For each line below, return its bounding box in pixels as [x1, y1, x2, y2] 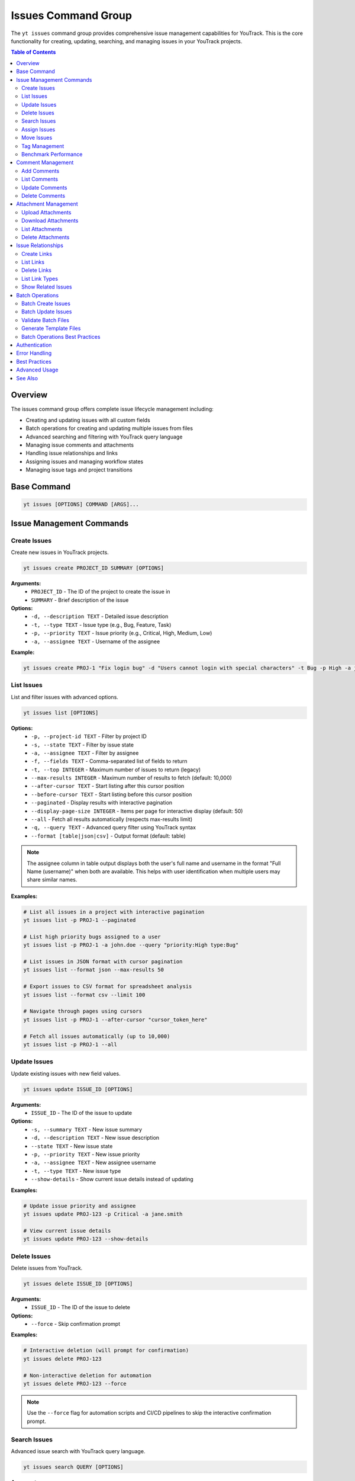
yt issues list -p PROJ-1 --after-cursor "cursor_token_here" [23, 1016, 208, 1023]
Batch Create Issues [21, 300, 71, 307]
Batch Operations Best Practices [21, 333, 101, 340]
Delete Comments [21, 192, 65, 199]
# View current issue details [23, 1227, 111, 1234]
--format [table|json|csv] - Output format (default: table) [31, 832, 186, 839]
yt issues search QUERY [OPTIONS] [23, 1463, 124, 1470]
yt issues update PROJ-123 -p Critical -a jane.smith [23, 1210, 183, 1217]
